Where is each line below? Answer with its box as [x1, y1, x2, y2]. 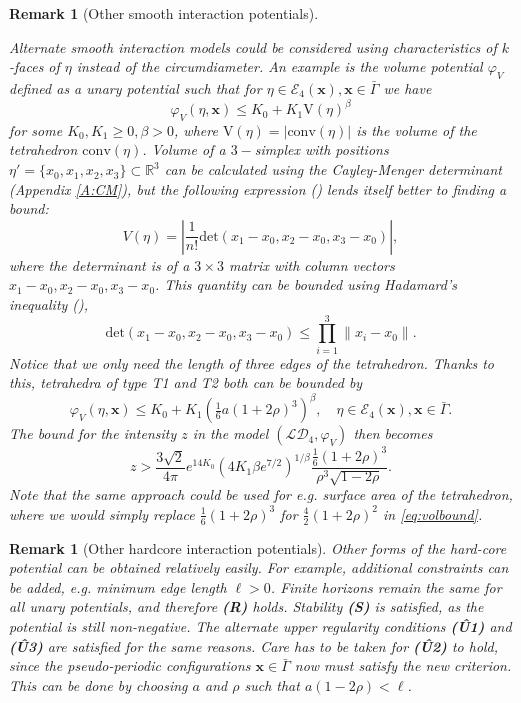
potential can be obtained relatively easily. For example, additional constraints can [9, 557, 509, 578]
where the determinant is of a [9, 254, 190, 275]
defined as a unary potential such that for [9, 77, 262, 98]
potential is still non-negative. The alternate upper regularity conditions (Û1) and [9, 615, 512, 636]
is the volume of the [356, 119, 477, 140]
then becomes [353, 423, 433, 444]
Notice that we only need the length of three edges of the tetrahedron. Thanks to [9, 352, 495, 373]
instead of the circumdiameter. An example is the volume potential [76, 56, 483, 77]
